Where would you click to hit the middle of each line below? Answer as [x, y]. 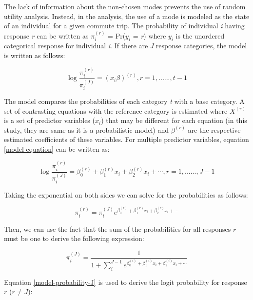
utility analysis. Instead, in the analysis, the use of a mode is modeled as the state [127, 16]
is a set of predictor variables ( [49, 120]
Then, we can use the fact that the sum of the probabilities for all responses [117, 229]
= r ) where [149, 35]
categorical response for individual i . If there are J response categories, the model [126, 46]
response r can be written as [46, 35]
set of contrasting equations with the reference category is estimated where [116, 110]
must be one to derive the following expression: [74, 238]
